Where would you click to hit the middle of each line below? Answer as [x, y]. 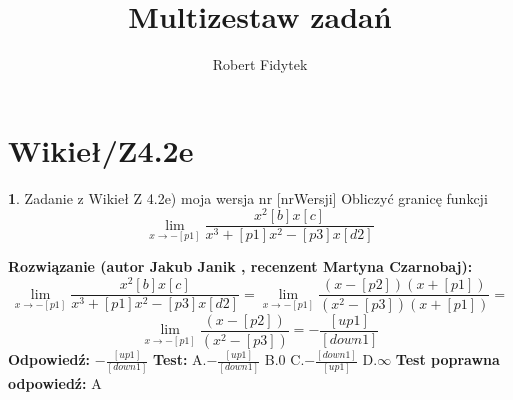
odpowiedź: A [55, 382]
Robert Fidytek [260, 64]
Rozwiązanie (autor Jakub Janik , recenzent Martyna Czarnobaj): [240, 266]
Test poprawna [447, 359]
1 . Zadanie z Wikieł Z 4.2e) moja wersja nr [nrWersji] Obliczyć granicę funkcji [248, 197]
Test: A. [180, 359]
